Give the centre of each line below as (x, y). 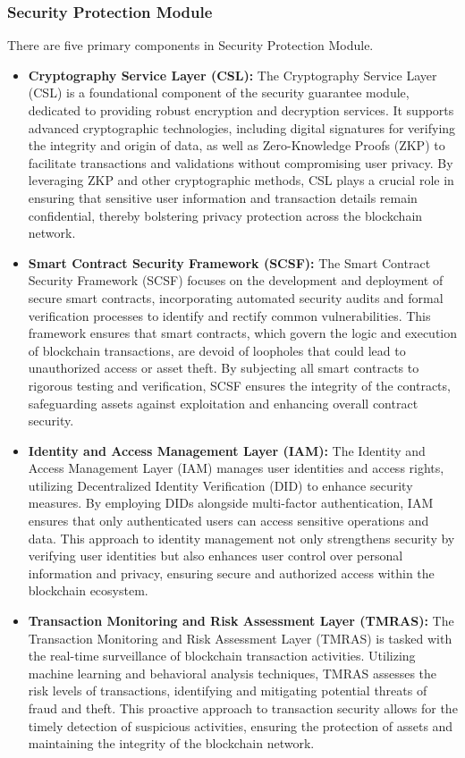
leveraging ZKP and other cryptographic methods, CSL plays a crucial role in (241, 180)
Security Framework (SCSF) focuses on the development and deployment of (236, 280)
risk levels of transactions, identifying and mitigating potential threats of (228, 691)
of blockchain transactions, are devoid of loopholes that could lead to (217, 350)
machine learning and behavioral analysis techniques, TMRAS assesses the (232, 673)
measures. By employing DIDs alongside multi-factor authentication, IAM (231, 503)
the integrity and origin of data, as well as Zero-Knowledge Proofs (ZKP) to (237, 145)
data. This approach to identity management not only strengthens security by (241, 538)
